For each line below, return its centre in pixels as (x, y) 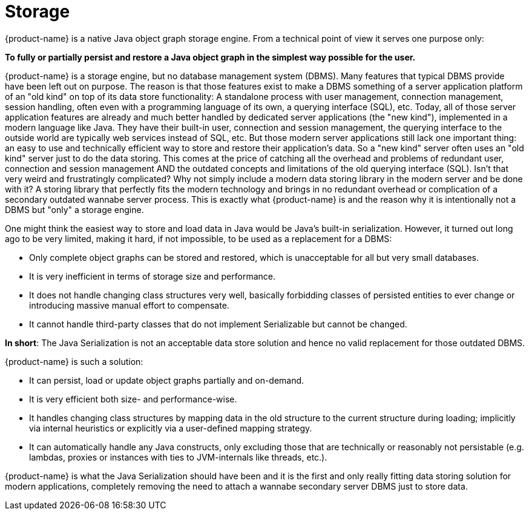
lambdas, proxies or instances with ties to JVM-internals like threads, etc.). (178, 457)
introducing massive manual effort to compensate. (129, 305)
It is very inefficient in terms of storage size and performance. (152, 276)
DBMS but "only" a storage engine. (74, 209)
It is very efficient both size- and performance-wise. (133, 399)
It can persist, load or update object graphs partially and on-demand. (167, 380)
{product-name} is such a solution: (74, 361)
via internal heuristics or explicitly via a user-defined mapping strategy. (171, 428)
